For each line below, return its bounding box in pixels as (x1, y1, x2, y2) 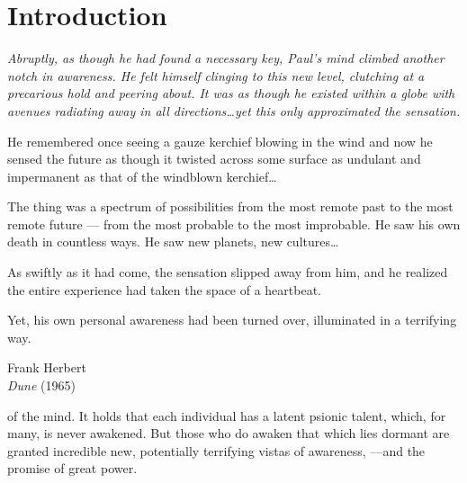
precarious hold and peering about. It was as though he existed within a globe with (7, 84, 455, 103)
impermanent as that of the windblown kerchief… (7, 166, 277, 185)
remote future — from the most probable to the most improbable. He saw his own (7, 214, 461, 233)
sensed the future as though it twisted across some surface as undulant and (7, 149, 421, 168)
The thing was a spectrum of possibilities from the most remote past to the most (7, 197, 454, 216)
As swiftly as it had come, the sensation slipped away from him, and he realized (7, 263, 448, 282)
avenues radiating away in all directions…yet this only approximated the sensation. (7, 101, 461, 120)
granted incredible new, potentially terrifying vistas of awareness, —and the (7, 441, 426, 460)
